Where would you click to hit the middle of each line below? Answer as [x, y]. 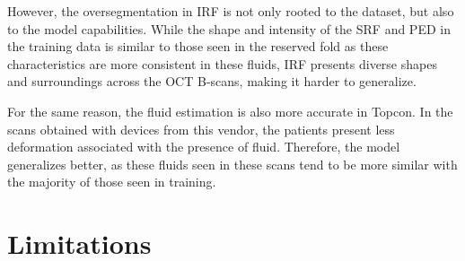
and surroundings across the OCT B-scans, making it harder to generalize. [212, 81]
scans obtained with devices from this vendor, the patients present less [201, 129]
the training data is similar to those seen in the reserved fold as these [198, 46]
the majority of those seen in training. [112, 182]
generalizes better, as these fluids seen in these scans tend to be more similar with [232, 164]
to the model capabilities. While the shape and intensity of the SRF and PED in [229, 28]
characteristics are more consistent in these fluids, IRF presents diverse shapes [222, 63]
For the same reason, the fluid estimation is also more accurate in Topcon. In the [230, 111]
